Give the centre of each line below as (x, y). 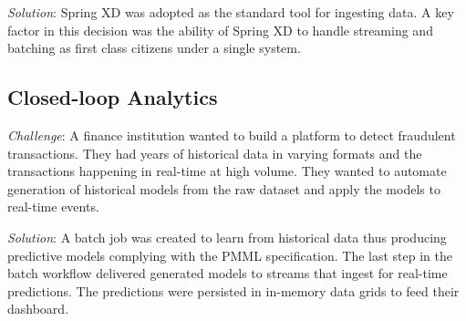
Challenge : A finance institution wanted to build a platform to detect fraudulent (232, 135)
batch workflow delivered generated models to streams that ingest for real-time (228, 273)
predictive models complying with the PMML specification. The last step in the (230, 255)
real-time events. (53, 207)
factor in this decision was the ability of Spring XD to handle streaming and (220, 30)
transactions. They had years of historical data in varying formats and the (215, 153)
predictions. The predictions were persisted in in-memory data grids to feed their (233, 290)
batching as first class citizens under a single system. (154, 48)
